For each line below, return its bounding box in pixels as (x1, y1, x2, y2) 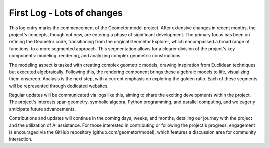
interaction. (9, 136, 33, 142)
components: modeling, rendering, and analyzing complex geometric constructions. (9, 53, 182, 59)
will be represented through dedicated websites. (9, 83, 109, 89)
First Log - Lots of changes (9, 7, 123, 18)
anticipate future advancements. (9, 106, 76, 112)
